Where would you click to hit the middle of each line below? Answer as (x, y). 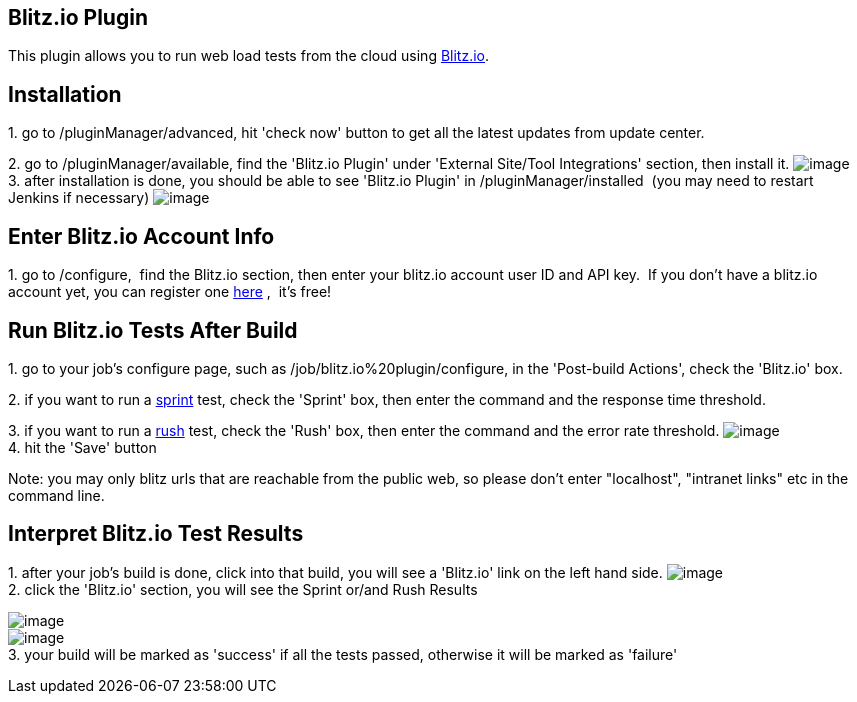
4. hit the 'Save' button (82, 447)
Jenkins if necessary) (79, 198)
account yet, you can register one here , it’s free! (170, 292)
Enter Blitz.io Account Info (141, 236)
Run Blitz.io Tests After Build (153, 330)
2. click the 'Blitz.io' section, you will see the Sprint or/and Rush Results (243, 589)
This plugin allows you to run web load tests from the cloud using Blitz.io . (249, 56)
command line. (56, 495)
